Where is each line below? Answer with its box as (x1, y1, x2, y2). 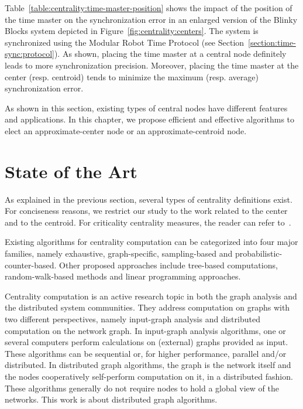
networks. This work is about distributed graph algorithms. (5, 393, 218, 405)
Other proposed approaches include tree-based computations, (59, 258, 278, 271)
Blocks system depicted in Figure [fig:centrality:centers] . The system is (5, 25, 259, 37)
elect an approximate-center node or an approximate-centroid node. (5, 124, 247, 137)
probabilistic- (235, 247, 283, 260)
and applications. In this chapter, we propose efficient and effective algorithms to (5, 113, 295, 125)
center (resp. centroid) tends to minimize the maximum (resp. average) (5, 70, 259, 83)
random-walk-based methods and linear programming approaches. (5, 270, 241, 282)
